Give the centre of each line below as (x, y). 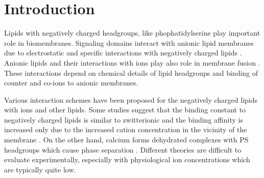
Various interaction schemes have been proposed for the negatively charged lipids (131, 99)
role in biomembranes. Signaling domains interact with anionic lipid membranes (129, 42)
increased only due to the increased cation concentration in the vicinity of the (126, 129)
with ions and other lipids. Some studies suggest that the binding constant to (125, 110)
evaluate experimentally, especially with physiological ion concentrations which (127, 159)
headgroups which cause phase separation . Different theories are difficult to (123, 149)
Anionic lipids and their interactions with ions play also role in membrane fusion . (132, 62)
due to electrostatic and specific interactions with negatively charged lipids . (123, 53)
